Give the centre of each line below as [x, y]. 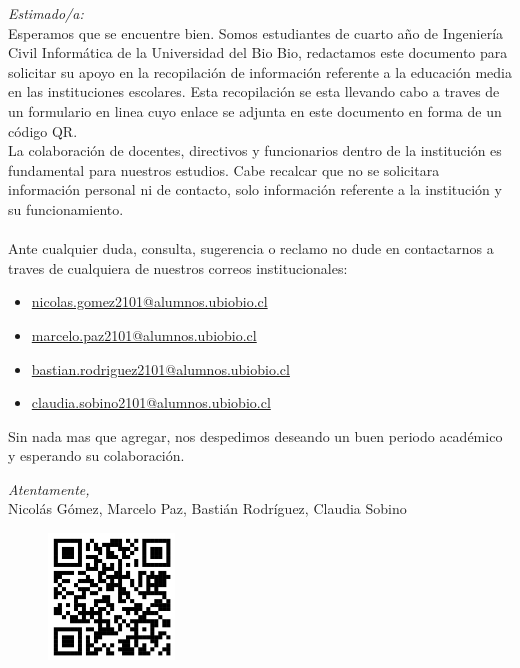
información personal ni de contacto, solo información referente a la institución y [255, 189]
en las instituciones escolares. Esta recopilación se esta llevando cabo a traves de [254, 91]
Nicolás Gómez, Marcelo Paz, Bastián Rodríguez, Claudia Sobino [207, 508]
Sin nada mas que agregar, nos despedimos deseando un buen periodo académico [255, 435]
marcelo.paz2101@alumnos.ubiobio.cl [144, 334]
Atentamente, [49, 488]
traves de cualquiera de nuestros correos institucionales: [178, 267]
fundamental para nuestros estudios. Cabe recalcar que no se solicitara [224, 169]
